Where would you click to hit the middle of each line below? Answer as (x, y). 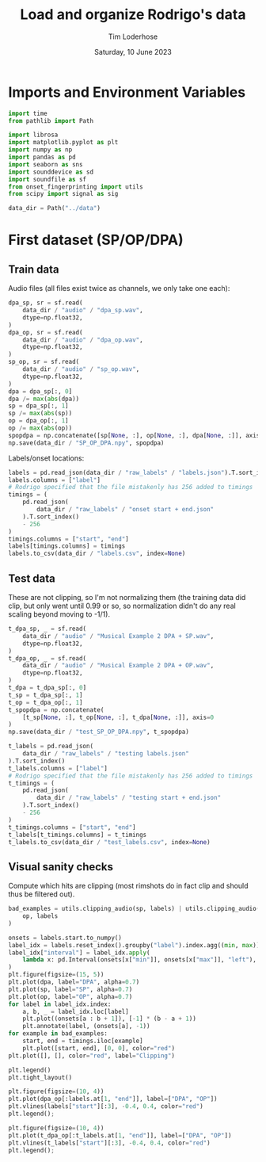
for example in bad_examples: (58, 1034)
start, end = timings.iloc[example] (83, 1041)
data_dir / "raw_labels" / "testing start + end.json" (129, 798)
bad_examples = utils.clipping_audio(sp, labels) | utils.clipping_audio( (134, 909)
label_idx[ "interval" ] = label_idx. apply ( (79, 953)
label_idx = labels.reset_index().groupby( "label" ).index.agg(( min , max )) (134, 945)
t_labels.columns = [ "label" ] (58, 768)
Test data (32, 578)
